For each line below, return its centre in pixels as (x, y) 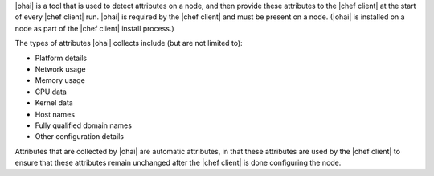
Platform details (61, 58)
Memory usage (60, 80)
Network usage (60, 69)
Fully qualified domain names (84, 125)
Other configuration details (80, 137)
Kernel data (54, 103)
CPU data (51, 92)
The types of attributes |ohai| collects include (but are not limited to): (129, 43)
